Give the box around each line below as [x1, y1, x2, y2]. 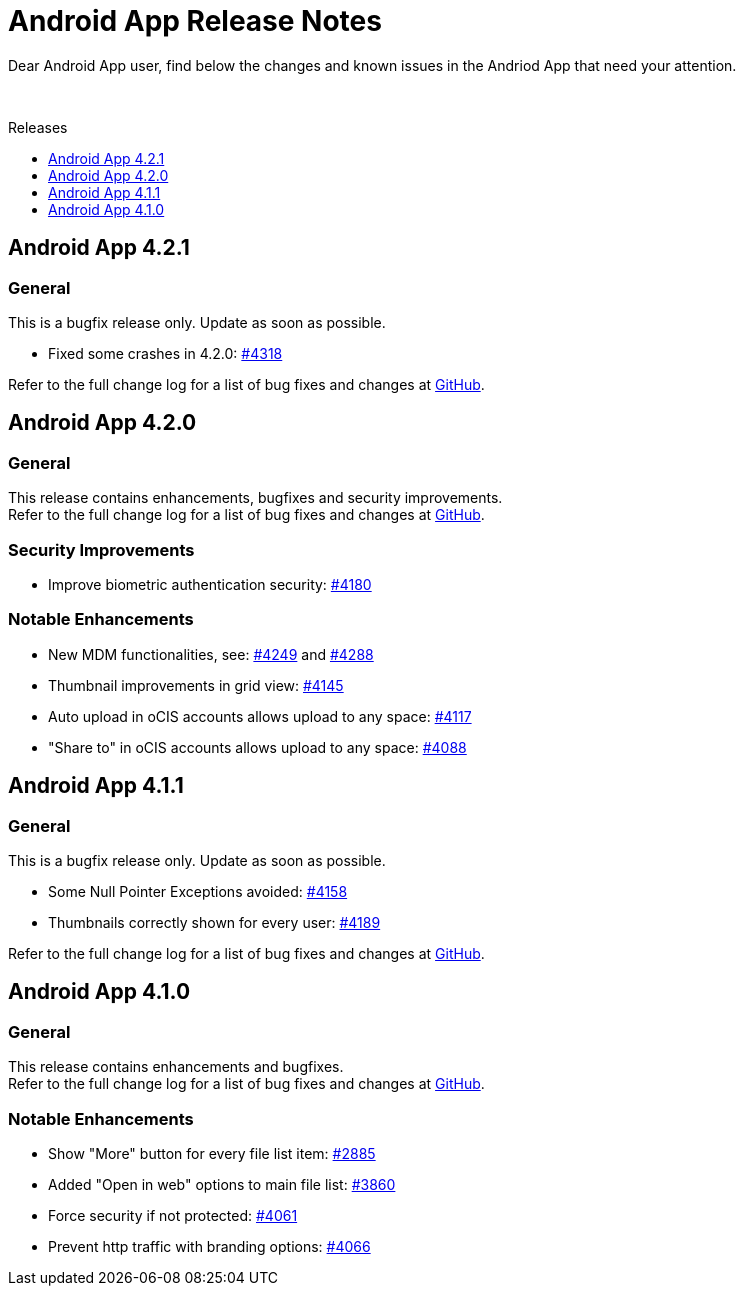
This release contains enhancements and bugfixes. [8, 1058, 344, 1076]
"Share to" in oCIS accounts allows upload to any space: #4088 [48, 738, 467, 756]
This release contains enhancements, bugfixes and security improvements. [8, 489, 503, 507]
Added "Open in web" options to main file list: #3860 [48, 1175, 396, 1193]
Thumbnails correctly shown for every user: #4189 [48, 913, 381, 931]
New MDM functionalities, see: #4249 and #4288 [48, 645, 374, 663]
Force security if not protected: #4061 [48, 1206, 298, 1224]
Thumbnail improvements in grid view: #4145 [48, 676, 344, 694]
